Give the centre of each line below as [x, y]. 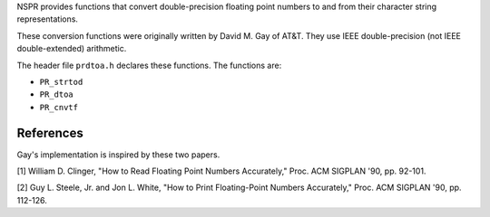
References [50, 132]
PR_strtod [61, 82]
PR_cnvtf [59, 107]
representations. [48, 19]
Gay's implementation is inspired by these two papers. [118, 155]
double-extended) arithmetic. [72, 49]
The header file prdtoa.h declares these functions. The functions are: [149, 65]
